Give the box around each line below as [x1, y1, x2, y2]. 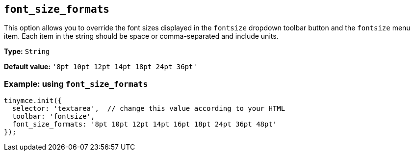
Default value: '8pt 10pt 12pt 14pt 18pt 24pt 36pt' [4, 62, 197, 71]
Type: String [4, 47, 50, 56]
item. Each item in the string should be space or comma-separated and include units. [4, 32, 279, 41]
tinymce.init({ [4, 97, 62, 105]
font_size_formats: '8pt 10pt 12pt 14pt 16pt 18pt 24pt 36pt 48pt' [12, 120, 277, 129]
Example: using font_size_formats [4, 78, 148, 89]
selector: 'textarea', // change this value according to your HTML [12, 104, 285, 113]
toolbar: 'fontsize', [12, 112, 95, 121]
